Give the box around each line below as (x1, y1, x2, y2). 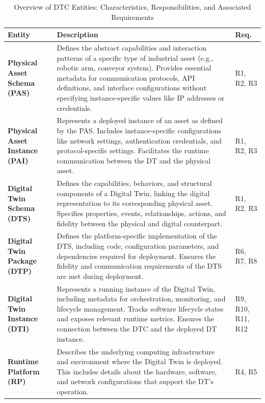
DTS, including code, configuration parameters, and (57, 241, 219, 251)
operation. (57, 386, 89, 396)
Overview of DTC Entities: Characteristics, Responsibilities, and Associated (14, 2, 251, 12)
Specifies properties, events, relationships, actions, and (57, 208, 226, 219)
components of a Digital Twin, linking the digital (57, 187, 210, 198)
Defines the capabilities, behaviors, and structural (57, 178, 212, 188)
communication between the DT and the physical (57, 155, 211, 165)
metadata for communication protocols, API (57, 72, 195, 83)
